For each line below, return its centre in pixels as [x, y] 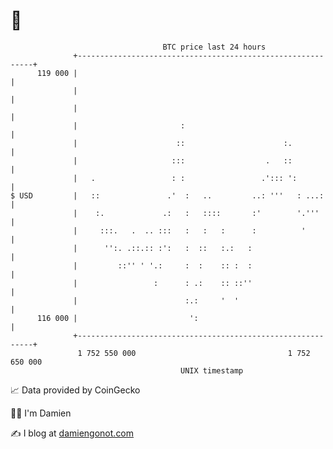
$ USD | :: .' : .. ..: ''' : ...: [167, 195]
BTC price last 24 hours [214, 47]
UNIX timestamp [212, 370]
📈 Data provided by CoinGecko [75, 390]
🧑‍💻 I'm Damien [41, 413]
